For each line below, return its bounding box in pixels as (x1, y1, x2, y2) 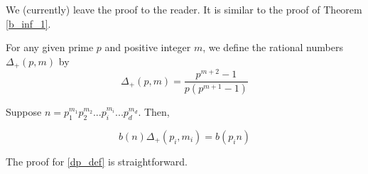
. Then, (138, 104, 170, 119)
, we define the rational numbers (202, 40, 343, 55)
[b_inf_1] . (6, 16, 51, 31)
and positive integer (104, 40, 191, 55)
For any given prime (6, 40, 94, 55)
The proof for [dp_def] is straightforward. (6, 154, 188, 169)
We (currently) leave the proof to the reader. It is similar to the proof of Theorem (6, 2, 362, 16)
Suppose (6, 104, 42, 119)
